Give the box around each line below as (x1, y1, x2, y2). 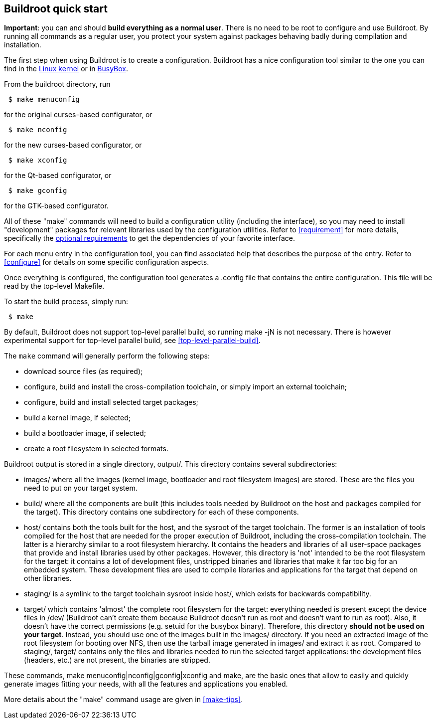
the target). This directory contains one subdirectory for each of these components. (24, 508, 299, 517)
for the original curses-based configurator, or (4, 110, 152, 119)
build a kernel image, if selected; (24, 413, 131, 422)
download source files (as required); (24, 367, 143, 376)
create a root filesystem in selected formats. (24, 444, 168, 453)
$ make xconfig (8, 156, 67, 165)
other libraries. (24, 574, 72, 583)
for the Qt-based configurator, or (4, 171, 112, 180)
